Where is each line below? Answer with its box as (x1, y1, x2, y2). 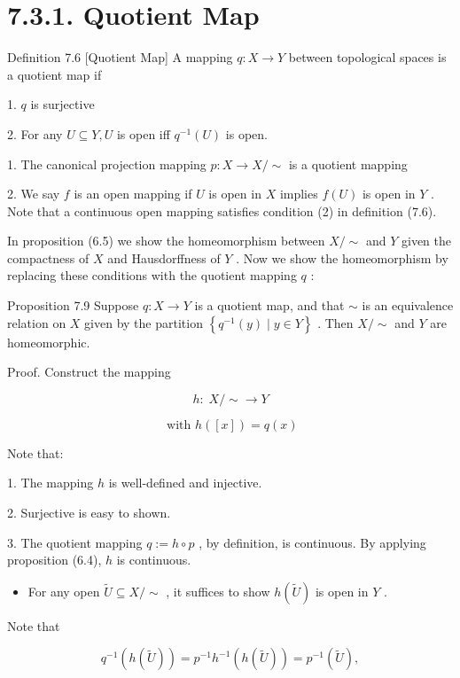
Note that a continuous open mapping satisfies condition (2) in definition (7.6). (7, 201, 437, 220)
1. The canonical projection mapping (7, 154, 207, 173)
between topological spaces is (288, 48, 447, 66)
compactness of (7, 248, 90, 267)
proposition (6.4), (7, 550, 102, 569)
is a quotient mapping (288, 154, 408, 173)
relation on (7, 313, 66, 331)
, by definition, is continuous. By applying (199, 533, 426, 551)
